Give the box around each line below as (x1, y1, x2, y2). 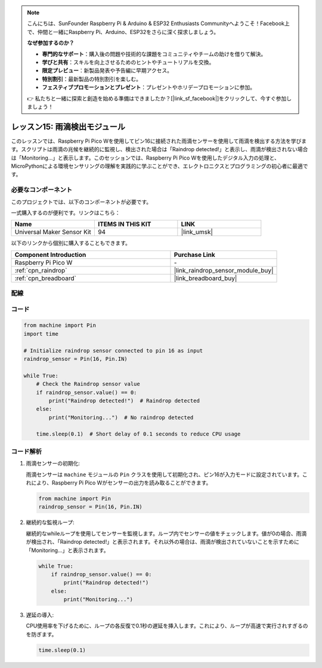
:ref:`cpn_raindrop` (14, 266, 67, 274)
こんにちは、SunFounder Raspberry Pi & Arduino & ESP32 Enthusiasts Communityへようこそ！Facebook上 (27, 20, 290, 27)
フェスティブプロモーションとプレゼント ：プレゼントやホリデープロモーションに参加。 (42, 84, 256, 91)
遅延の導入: (26, 611, 54, 618)
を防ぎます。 (26, 630, 57, 638)
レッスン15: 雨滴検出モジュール (11, 121, 125, 131)
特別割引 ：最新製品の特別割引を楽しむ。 (42, 75, 141, 82)
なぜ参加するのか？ (27, 39, 75, 47)
